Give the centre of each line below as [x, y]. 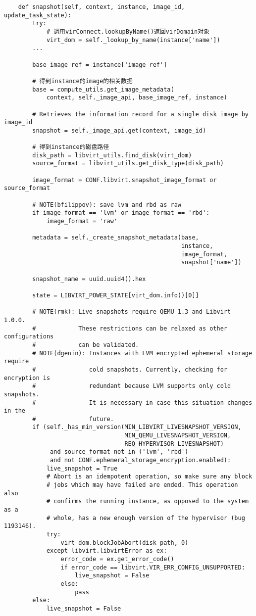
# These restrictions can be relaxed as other [130, 328]
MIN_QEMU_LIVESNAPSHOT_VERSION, [178, 436]
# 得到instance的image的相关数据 [82, 81]
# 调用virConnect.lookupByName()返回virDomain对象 [128, 31]
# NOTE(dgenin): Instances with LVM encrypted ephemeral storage [142, 353]
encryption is [27, 378]
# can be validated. [86, 345]
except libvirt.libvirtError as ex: [107, 551]
